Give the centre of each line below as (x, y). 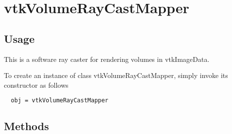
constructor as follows (36, 85)
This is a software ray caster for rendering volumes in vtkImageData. (107, 59)
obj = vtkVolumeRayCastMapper (60, 101)
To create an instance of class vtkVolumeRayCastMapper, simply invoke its (116, 75)
